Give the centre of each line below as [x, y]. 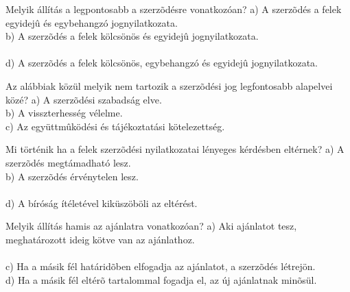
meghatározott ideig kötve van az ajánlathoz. [100, 239]
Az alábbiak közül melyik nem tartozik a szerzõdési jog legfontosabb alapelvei [169, 85]
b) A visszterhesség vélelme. [64, 113]
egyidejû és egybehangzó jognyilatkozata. [92, 22]
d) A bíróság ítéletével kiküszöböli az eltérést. [102, 203]
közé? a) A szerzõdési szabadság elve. [84, 99]
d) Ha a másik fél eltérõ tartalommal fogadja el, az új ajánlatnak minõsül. [161, 279]
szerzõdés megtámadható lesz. [68, 162]
